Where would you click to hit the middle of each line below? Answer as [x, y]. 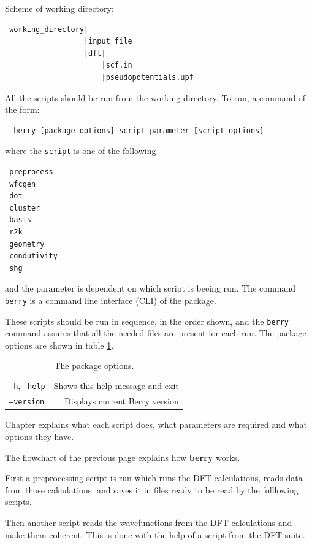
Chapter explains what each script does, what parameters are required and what [156, 424]
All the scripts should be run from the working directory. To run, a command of [155, 97]
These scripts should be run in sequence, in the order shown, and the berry [147, 321]
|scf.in [117, 65]
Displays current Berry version [122, 401]
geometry [27, 244]
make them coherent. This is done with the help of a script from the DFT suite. [155, 534]
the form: [22, 110]
